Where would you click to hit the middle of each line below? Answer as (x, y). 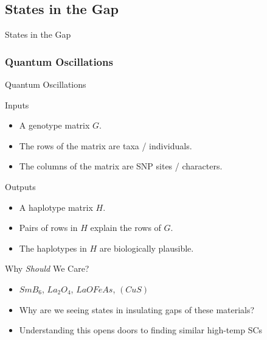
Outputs (20, 186)
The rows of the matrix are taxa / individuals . (106, 145)
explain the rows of (126, 228)
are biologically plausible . (147, 248)
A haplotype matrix (56, 207)
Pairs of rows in (48, 228)
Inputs (17, 104)
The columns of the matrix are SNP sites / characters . (121, 166)
